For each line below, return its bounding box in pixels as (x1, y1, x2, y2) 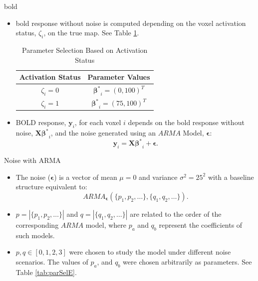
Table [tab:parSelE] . (15, 267, 77, 277)
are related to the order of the (130, 209, 222, 219)
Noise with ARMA (4, 155, 61, 165)
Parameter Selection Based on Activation (22, 44, 148, 55)
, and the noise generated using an (50, 128, 156, 138)
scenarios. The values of (15, 257, 88, 267)
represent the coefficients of (159, 220, 243, 230)
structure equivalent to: (15, 181, 87, 192)
